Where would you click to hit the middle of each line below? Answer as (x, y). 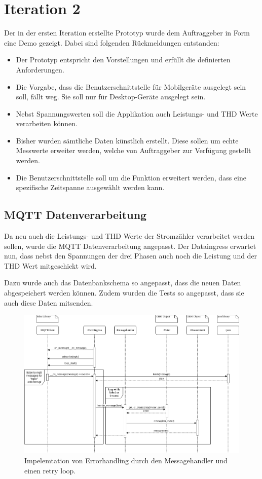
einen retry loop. (50, 470)
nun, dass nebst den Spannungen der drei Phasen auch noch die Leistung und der (131, 256)
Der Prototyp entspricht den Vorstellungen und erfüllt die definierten (123, 60)
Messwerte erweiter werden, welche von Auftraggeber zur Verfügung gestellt (134, 150)
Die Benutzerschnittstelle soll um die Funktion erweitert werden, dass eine (131, 177)
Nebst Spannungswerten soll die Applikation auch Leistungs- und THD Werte (137, 113)
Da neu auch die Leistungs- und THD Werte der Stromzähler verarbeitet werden (129, 236)
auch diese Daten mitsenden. (49, 302)
